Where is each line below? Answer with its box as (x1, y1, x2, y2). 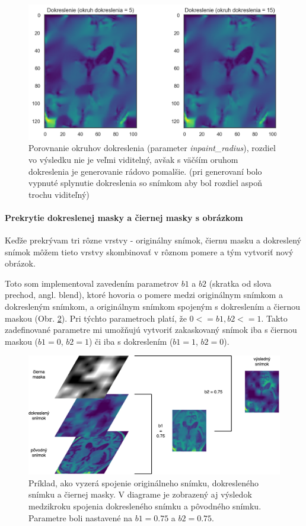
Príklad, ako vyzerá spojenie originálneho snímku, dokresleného (28, 476, 259, 489)
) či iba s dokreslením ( (88, 335, 173, 347)
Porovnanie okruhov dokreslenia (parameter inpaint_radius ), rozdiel (28, 142, 276, 154)
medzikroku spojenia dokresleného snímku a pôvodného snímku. (28, 500, 262, 512)
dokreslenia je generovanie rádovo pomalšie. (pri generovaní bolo (28, 165, 262, 177)
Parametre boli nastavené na (28, 511, 132, 524)
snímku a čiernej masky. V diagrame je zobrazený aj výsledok (28, 488, 252, 501)
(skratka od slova (209, 277, 272, 289)
